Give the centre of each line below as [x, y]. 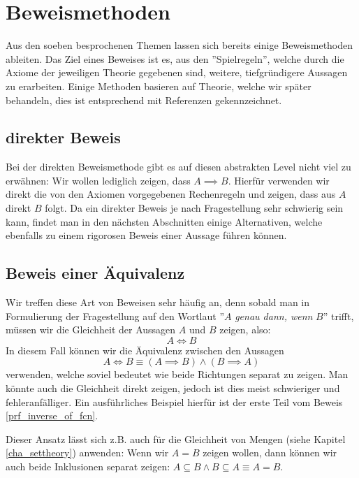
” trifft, [338, 316]
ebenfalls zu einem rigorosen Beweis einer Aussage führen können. [146, 235]
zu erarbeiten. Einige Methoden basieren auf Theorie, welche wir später [159, 86]
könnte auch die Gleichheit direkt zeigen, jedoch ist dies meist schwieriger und [173, 388]
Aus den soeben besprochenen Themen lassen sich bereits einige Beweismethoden [179, 45]
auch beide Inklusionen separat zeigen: [88, 466]
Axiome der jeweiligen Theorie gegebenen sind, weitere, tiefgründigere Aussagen [177, 72]
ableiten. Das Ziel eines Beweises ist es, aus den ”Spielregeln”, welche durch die [175, 58]
